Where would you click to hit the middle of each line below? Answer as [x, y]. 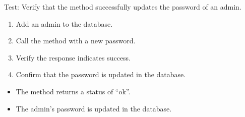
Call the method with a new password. [76, 41]
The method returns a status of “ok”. [73, 91]
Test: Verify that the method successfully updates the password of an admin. [123, 7]
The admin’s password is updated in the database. [94, 108]
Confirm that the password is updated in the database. [101, 74]
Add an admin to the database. [64, 23]
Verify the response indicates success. [73, 57]
